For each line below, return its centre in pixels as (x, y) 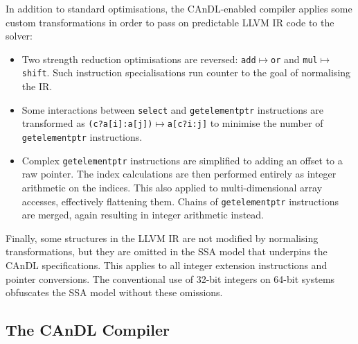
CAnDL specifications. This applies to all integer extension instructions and (167, 265)
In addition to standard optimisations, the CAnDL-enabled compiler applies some (179, 8)
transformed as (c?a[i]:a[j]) (87, 123)
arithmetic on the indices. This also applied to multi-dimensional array (172, 187)
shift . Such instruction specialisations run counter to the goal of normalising (186, 72)
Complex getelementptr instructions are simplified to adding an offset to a (182, 160)
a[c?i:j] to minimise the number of (245, 123)
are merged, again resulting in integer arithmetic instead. (143, 215)
